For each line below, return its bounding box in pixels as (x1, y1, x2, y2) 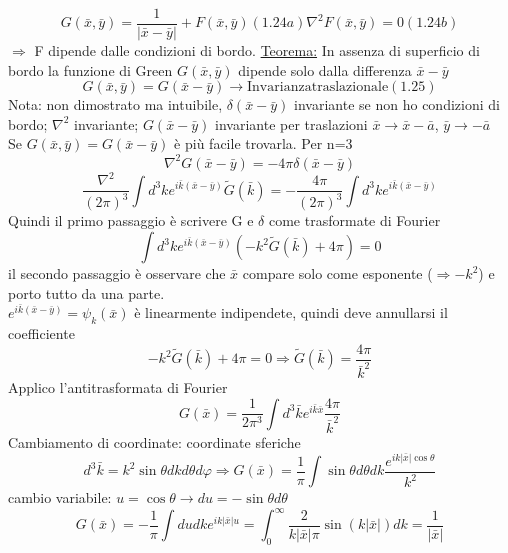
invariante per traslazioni (215, 113, 368, 134)
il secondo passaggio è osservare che (8, 263, 226, 284)
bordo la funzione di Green (8, 59, 173, 80)
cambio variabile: (8, 487, 112, 508)
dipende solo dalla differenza (238, 59, 412, 80)
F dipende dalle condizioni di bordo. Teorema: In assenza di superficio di (34, 40, 480, 61)
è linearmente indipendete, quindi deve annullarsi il (134, 302, 448, 323)
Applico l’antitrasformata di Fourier (8, 377, 228, 398)
